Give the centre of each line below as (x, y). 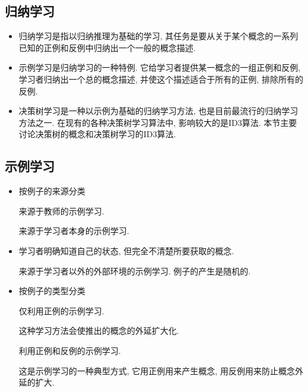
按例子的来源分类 (52, 191)
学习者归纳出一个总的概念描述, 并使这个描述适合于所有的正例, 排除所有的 (161, 79)
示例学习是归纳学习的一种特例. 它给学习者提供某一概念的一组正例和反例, (160, 67)
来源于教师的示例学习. (61, 211)
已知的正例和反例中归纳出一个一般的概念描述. (107, 47)
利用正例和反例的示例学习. (70, 350)
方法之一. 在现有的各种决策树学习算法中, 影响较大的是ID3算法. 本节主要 (158, 122)
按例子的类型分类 (52, 291)
